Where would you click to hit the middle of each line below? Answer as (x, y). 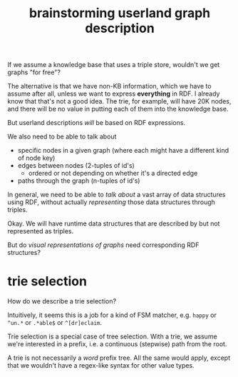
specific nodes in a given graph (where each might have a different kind (123, 151)
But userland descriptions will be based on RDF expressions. (97, 123)
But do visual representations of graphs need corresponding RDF (103, 245)
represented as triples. (41, 231)
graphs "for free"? (34, 72)
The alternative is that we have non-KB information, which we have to (109, 86)
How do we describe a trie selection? (62, 301)
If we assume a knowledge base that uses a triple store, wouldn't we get (114, 65)
